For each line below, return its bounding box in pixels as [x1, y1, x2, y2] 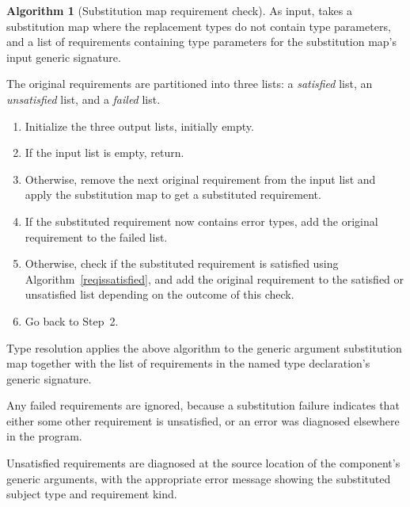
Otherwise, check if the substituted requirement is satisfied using [25, 255, 339, 272]
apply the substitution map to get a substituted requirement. [25, 186, 321, 203]
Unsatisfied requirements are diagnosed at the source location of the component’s [6, 455, 401, 471]
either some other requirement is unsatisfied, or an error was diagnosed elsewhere [6, 412, 400, 429]
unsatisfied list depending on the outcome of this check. [25, 286, 294, 303]
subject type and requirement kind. [6, 486, 177, 502]
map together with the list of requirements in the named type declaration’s [6, 355, 370, 372]
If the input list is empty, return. [25, 144, 184, 161]
